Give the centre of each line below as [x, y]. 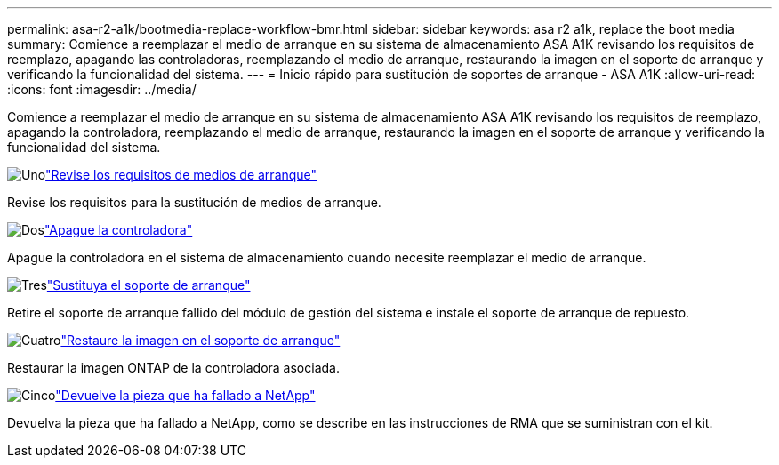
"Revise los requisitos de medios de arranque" [181, 175]
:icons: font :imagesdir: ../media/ [102, 89]
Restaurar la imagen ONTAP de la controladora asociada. [173, 368]
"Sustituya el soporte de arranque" [149, 285]
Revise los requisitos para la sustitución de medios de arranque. [194, 202]
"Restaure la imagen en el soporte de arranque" [201, 340]
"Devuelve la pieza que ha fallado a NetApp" [185, 395]
